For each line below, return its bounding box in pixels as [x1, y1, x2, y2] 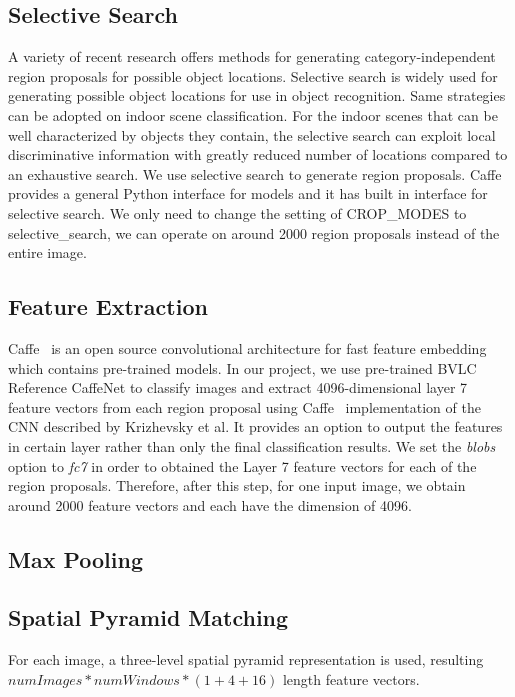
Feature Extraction [8, 291, 208, 322]
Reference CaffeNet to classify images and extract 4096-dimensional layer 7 [8, 377, 468, 398]
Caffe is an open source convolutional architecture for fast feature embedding [8, 337, 487, 358]
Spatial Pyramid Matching [8, 602, 289, 633]
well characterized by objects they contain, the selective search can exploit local [8, 124, 496, 145]
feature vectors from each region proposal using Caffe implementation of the [8, 396, 481, 417]
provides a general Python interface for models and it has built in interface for [8, 183, 488, 204]
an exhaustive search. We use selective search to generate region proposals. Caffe [8, 163, 502, 184]
